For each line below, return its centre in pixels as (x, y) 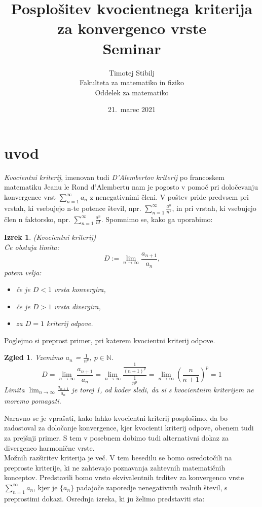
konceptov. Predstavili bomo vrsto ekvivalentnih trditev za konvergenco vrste (124, 477)
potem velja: (23, 272)
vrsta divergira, (77, 306)
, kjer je (46, 487)
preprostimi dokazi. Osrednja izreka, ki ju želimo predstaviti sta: (104, 498)
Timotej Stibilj (132, 72)
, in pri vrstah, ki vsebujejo (214, 208)
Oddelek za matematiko (132, 92)
